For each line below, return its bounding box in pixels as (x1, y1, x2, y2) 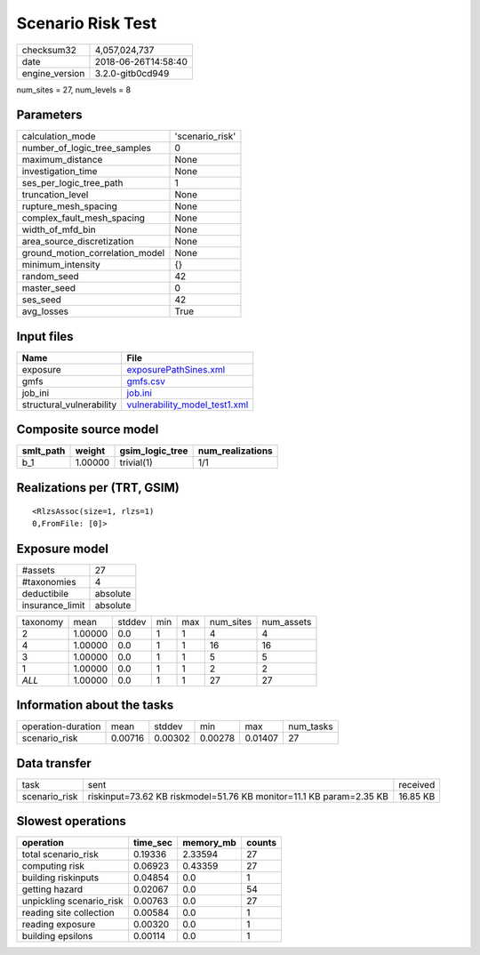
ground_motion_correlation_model (21, 247, 165, 260)
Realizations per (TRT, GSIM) (16, 480, 180, 495)
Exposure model (16, 541, 108, 556)
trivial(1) (119, 456, 153, 469)
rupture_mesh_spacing (21, 200, 117, 213)
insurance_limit (21, 598, 85, 611)
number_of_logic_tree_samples (21, 142, 151, 155)
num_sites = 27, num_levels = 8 (16, 84, 132, 95)
